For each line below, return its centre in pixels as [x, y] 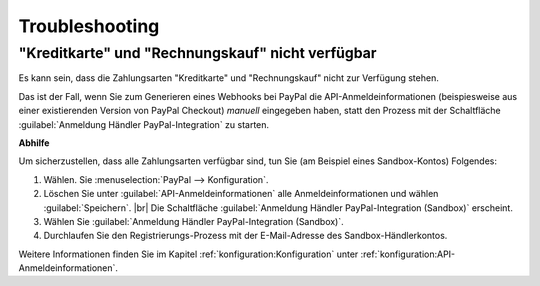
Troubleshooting [89, 26]
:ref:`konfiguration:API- [408, 254]
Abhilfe [34, 142]
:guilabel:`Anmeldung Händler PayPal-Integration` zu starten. [144, 124]
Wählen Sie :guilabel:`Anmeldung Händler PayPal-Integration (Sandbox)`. [193, 221]
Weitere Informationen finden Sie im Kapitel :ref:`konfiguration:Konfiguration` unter [188, 254]
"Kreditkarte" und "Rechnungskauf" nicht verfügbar [197, 53]
